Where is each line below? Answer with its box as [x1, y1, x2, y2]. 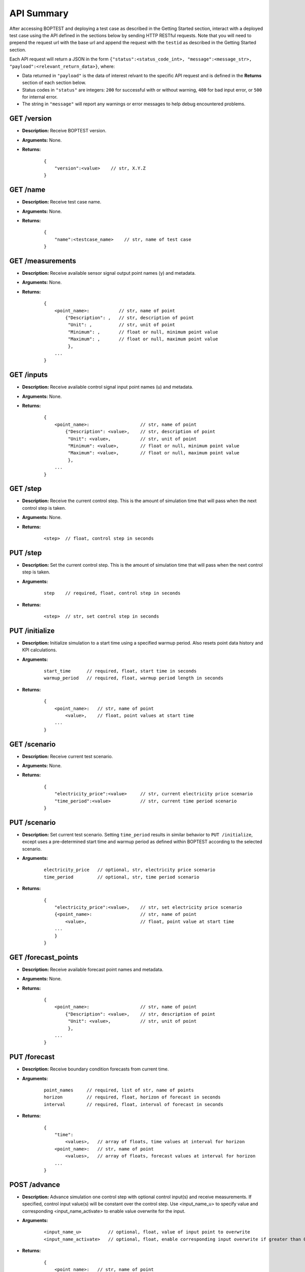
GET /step [9, 484, 42, 493]
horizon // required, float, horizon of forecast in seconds [44, 1094, 221, 1100]
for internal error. [22, 94, 58, 100]
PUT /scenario [9, 818, 56, 827]
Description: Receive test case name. [22, 199, 102, 205]
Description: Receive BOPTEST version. [22, 128, 107, 134]
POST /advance [9, 1180, 60, 1189]
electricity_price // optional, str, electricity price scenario [44, 867, 216, 873]
